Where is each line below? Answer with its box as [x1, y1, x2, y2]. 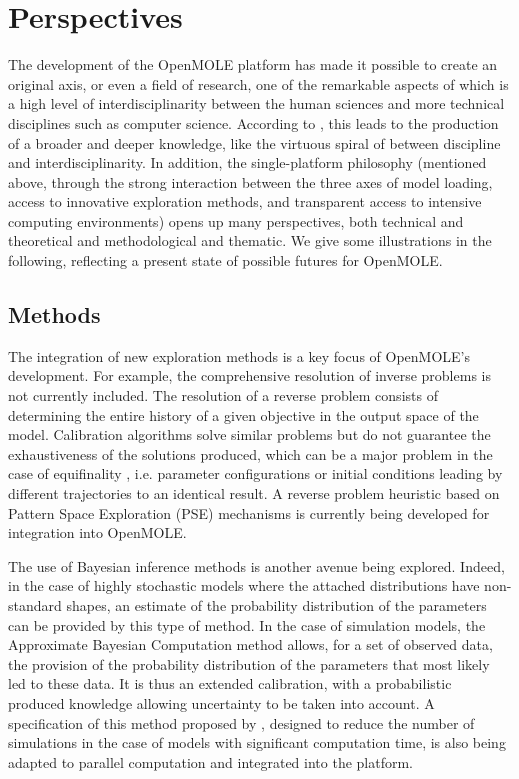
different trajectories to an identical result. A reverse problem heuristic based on [8, 483, 500, 504]
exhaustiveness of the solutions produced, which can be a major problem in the [8, 443, 493, 464]
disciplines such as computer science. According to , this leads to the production [8, 112, 499, 133]
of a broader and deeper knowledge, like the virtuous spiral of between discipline [8, 132, 501, 153]
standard [8, 594, 62, 615]
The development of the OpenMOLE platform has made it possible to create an [8, 54, 498, 75]
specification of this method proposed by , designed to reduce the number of [8, 712, 475, 733]
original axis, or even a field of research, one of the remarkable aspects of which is [8, 73, 509, 94]
